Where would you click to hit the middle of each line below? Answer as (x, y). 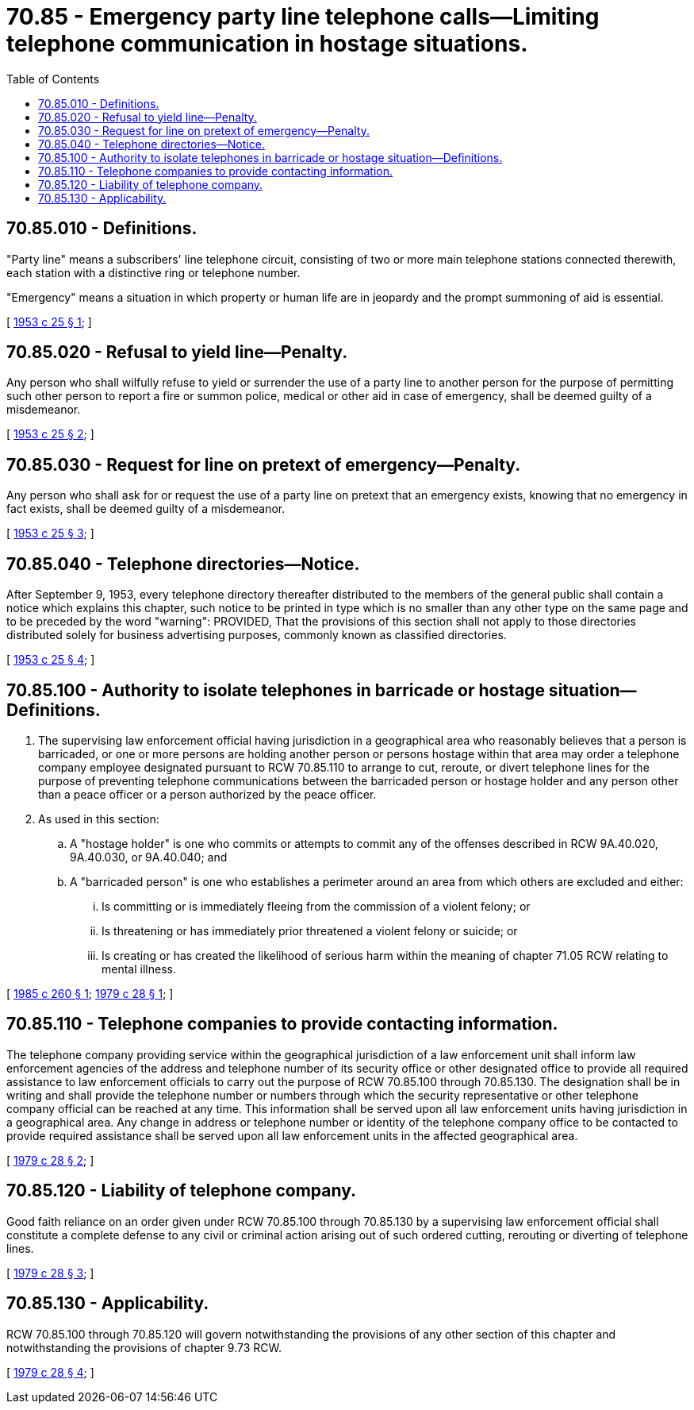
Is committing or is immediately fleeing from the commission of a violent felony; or (316, 906)
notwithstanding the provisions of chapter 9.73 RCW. (144, 1347)
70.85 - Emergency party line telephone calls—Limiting (303, 17)
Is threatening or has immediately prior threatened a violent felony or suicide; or (310, 930)
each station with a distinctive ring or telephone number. (153, 272)
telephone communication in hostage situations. (267, 44)
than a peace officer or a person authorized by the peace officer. (207, 794)
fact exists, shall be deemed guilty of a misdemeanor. (146, 509)
